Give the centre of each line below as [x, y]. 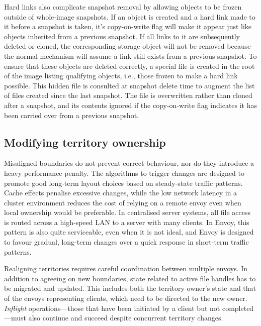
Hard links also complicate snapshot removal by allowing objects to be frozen [123, 7]
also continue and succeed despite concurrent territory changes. [126, 318]
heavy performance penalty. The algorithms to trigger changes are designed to [124, 173]
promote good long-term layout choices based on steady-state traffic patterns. [123, 183]
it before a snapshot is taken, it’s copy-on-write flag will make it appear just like [128, 26]
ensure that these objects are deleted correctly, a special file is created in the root [129, 66]
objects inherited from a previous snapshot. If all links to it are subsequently [122, 36]
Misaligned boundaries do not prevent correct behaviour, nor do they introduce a [129, 163]
